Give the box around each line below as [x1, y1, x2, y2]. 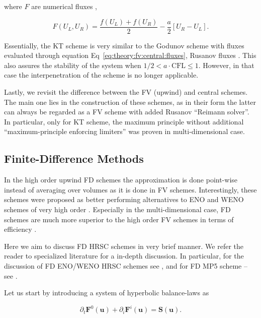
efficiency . [4, 224, 37, 234]
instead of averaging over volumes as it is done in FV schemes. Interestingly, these [4, 184, 257, 195]
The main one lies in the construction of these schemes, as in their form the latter [4, 96, 256, 107]
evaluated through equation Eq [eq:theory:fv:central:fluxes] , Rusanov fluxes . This [4, 50, 256, 60]
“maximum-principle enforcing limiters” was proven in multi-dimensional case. [4, 126, 245, 137]
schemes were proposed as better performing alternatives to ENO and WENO [4, 194, 244, 205]
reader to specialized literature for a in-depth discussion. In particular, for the [4, 250, 244, 261]
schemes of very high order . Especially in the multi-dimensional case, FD [4, 204, 231, 214]
